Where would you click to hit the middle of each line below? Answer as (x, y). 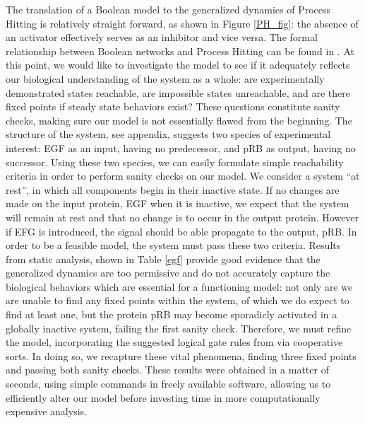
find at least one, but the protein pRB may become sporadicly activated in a (172, 314)
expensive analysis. (46, 411)
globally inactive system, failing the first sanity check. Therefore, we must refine (179, 328)
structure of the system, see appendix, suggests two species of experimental (168, 134)
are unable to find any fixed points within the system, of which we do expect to (178, 300)
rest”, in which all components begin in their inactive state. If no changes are (173, 189)
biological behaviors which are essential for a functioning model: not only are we (179, 286)
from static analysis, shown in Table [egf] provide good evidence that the (163, 259)
